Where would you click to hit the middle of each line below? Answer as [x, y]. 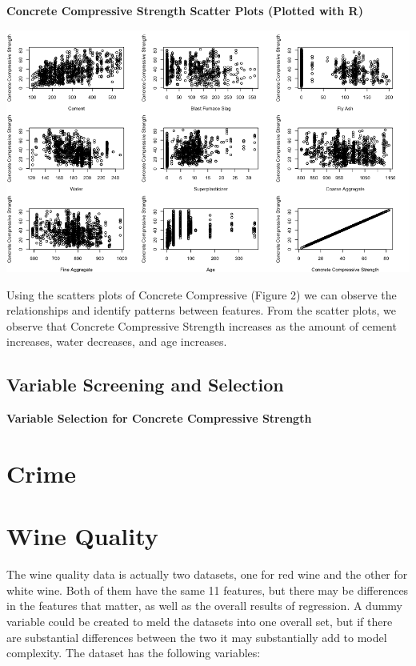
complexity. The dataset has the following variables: [134, 653]
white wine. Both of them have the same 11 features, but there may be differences [208, 590]
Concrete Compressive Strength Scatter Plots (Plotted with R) [185, 10]
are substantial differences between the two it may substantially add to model [197, 637]
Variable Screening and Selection [145, 385]
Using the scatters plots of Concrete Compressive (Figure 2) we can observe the [202, 294]
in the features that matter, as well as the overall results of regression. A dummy [204, 606]
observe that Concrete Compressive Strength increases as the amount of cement [202, 325]
